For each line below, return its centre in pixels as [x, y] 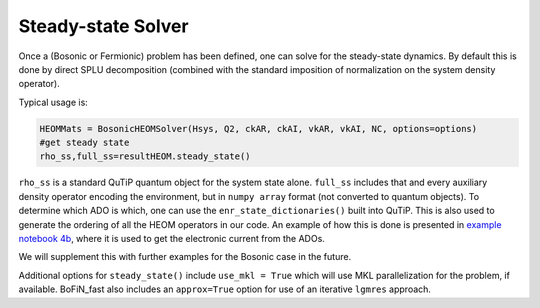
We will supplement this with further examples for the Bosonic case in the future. [185, 257]
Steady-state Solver [103, 26]
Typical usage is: [53, 102]
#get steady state [84, 143]
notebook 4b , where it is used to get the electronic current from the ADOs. [171, 239]
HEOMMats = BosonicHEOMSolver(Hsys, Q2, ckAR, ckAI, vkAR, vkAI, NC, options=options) [258, 128]
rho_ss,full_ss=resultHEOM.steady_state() [145, 156]
